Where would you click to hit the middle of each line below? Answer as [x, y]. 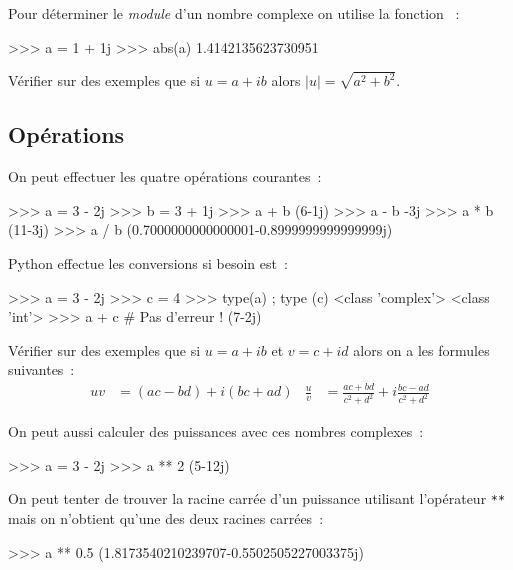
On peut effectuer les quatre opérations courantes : [165, 176]
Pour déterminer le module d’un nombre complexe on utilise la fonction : [234, 13]
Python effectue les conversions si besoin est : [148, 263]
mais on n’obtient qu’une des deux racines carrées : [166, 518]
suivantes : [41, 369]
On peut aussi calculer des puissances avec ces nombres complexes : [216, 431]
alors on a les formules [421, 349]
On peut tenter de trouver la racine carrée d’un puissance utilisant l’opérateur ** [257, 498]
